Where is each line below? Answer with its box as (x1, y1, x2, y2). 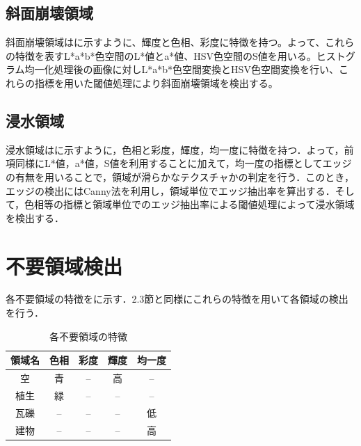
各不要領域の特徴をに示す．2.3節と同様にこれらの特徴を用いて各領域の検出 (6, 292, 348, 306)
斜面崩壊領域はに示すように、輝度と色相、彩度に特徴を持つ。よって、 (6, 35, 326, 49)
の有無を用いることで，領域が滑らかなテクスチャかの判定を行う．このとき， (6, 169, 354, 184)
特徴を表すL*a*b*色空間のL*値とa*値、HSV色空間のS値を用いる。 (15, 48, 316, 63)
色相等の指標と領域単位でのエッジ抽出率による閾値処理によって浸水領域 (24, 197, 355, 212)
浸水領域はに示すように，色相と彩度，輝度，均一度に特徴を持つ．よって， (6, 142, 344, 157)
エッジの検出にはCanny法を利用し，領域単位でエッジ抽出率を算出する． (6, 183, 335, 198)
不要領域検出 (6, 251, 123, 280)
